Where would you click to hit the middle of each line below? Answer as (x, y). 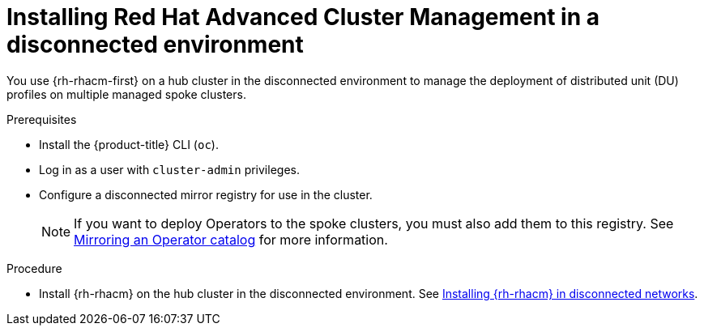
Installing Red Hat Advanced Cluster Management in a (303, 17)
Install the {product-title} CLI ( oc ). (129, 144)
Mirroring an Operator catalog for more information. (231, 239)
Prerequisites (42, 119)
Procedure (34, 268)
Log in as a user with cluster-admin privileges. (169, 169)
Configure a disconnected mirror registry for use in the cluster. (206, 194)
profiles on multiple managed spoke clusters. (126, 94)
